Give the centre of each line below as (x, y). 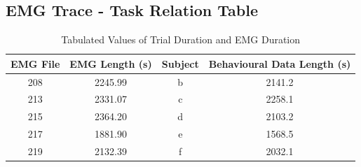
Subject (180, 63)
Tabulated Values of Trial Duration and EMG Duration (181, 39)
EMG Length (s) (111, 63)
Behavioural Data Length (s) (280, 63)
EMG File (35, 63)
